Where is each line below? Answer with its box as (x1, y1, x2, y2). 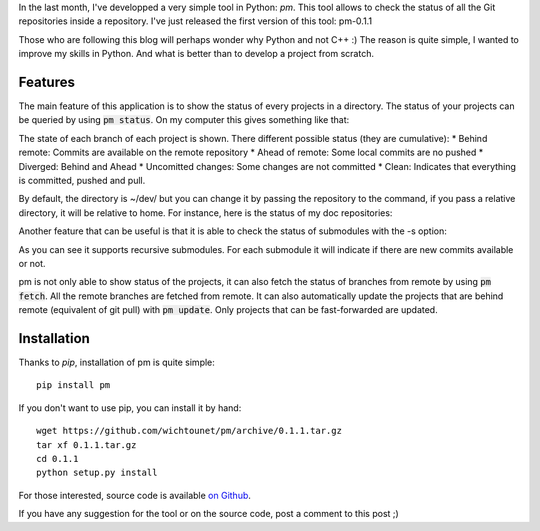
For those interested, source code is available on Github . (18, 489, 252, 501)
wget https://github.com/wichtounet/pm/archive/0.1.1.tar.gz (36, 425, 342, 437)
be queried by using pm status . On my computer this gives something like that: (18, 114, 350, 126)
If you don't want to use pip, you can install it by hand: (18, 401, 242, 414)
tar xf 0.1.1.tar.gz (36, 439, 137, 450)
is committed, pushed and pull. (18, 175, 146, 187)
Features (18, 73, 75, 90)
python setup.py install (36, 467, 158, 479)
